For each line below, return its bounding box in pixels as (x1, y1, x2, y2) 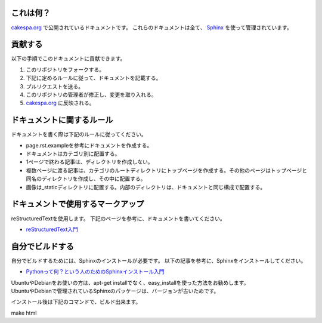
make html (11, 309, 37, 316)
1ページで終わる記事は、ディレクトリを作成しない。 (26, 158, 153, 165)
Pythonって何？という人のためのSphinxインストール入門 (26, 268, 165, 275)
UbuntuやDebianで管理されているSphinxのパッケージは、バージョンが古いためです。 (11, 287, 219, 294)
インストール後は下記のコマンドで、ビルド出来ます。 (11, 299, 141, 306)
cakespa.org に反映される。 (26, 99, 95, 107)
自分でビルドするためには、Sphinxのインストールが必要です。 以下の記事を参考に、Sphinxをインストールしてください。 (11, 257, 306, 264)
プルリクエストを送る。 (26, 82, 83, 90)
